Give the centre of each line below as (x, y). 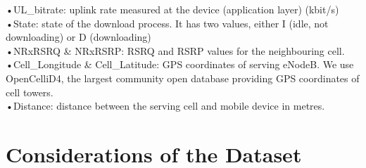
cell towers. (30, 92)
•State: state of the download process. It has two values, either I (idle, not (167, 23)
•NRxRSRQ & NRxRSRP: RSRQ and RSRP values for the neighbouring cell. (175, 50)
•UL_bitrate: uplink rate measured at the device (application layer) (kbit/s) (172, 9)
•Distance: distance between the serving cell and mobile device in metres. (165, 106)
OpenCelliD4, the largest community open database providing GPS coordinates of (183, 78)
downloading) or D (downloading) (78, 37)
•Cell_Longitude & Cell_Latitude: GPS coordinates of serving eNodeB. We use (180, 64)
